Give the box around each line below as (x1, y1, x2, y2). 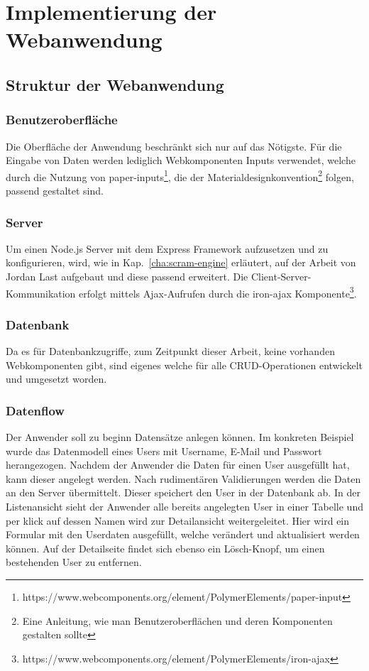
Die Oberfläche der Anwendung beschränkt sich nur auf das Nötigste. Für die (6, 138, 342, 153)
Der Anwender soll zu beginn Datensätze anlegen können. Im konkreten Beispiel (6, 430, 354, 444)
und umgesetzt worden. (6, 371, 107, 386)
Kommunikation (6, 285, 76, 300)
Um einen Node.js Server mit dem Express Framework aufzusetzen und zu (6, 241, 329, 256)
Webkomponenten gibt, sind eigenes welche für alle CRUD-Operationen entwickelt (6, 357, 363, 372)
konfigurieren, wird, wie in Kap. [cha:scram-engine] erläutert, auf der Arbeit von (6, 255, 356, 270)
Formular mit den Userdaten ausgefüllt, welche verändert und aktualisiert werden (6, 527, 360, 542)
